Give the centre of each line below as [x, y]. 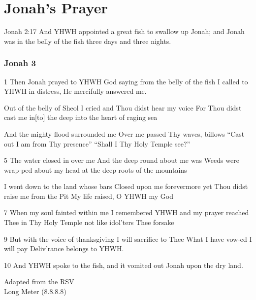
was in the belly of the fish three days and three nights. [88, 41]
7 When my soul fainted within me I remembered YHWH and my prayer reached [127, 212]
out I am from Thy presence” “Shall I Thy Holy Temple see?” [97, 143]
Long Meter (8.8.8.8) [35, 291]
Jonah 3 [20, 63]
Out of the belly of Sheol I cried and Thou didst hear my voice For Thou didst [123, 107]
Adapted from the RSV [39, 281]
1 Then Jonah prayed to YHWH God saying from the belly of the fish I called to [126, 81]
